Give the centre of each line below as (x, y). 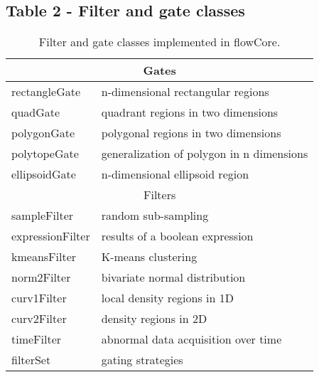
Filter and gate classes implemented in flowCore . (159, 42)
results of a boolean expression (177, 236)
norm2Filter (41, 277)
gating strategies (142, 360)
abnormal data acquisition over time (191, 339)
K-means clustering (149, 257)
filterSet (31, 360)
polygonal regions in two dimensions (191, 133)
